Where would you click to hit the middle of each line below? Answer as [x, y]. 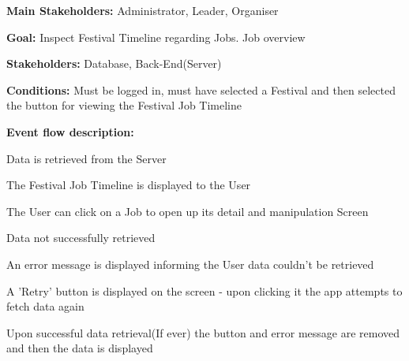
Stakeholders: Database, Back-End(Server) [114, 63]
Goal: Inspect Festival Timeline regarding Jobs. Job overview [156, 37]
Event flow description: [70, 131]
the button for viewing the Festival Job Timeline [124, 105]
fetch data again [45, 306]
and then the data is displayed [80, 348]
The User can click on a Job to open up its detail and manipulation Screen [188, 211]
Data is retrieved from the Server [86, 158]
